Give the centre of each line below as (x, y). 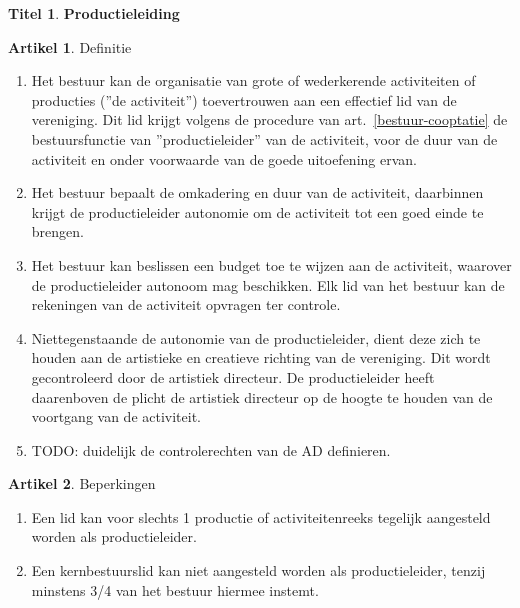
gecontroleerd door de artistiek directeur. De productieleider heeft (233, 376)
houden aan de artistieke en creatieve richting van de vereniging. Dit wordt (261, 357)
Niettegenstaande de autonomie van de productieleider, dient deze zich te (256, 337)
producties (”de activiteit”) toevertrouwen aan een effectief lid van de (244, 99)
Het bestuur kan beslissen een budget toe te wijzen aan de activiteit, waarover (271, 264)
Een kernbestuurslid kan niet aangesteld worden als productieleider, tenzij (258, 570)
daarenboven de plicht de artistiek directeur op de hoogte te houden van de (262, 396)
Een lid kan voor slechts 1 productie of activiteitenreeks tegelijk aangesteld (261, 516)
